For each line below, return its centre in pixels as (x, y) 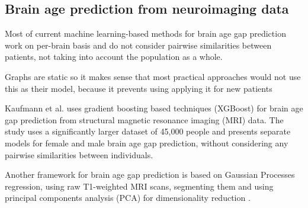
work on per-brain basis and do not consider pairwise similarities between (138, 45)
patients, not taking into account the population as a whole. (114, 57)
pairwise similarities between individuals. (79, 154)
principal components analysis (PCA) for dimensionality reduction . (128, 198)
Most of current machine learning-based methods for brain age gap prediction (145, 33)
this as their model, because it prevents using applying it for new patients (139, 88)
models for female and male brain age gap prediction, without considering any (147, 143)
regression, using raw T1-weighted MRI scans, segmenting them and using (139, 186)
